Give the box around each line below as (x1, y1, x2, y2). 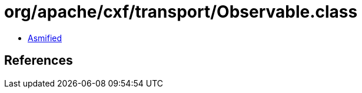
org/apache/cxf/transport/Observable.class (4, 2, 358, 22)
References (4, 53, 73, 68)
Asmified (28, 32, 62, 43)
